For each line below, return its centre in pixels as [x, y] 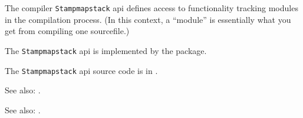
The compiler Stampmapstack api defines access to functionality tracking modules [151, 8]
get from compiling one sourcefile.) [67, 31]
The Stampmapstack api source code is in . [81, 70]
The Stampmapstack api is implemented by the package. [106, 50]
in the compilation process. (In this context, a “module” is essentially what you [148, 19]
